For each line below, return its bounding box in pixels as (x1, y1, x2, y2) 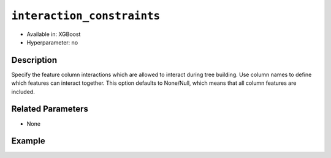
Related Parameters (11, 104, 89, 114)
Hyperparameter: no (26, 38, 78, 46)
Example (11, 136, 45, 146)
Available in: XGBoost (26, 31, 81, 38)
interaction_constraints (11, 9, 161, 23)
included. (11, 88, 35, 95)
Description (11, 55, 58, 65)
